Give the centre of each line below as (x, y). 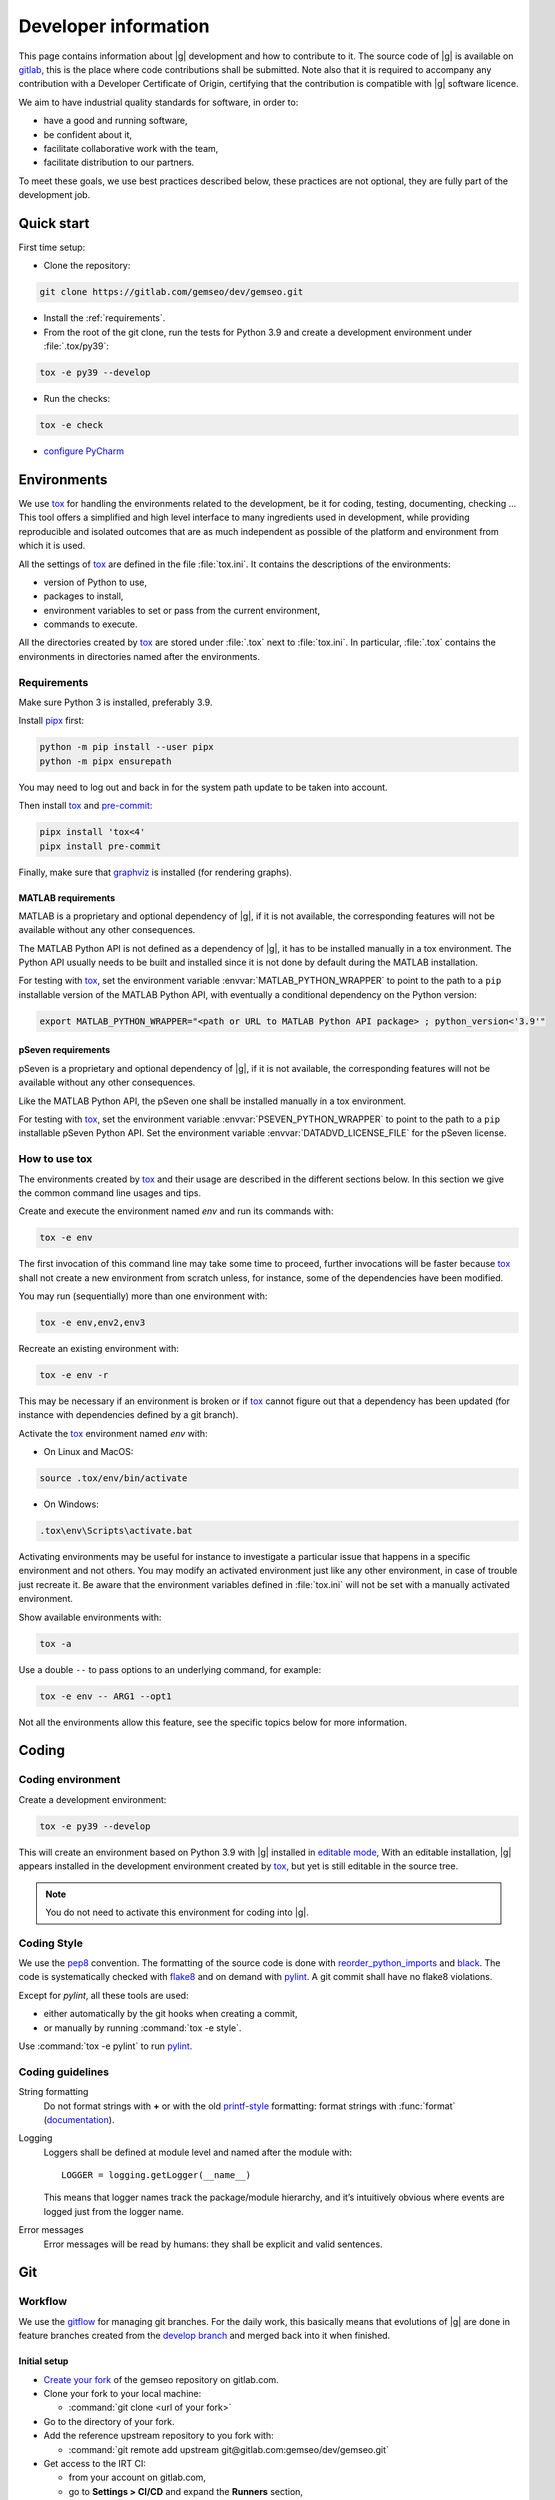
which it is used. (52, 546)
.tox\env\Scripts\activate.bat (116, 1531)
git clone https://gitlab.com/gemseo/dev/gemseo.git (171, 292)
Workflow (43, 2302)
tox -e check (71, 425)
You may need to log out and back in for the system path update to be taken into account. (203, 787)
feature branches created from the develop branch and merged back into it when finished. (204, 2336)
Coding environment (69, 1780)
